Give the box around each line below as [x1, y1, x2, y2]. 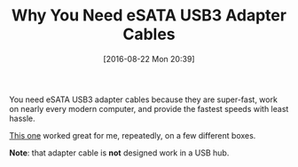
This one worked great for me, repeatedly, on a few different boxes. [9, 130, 256, 140]
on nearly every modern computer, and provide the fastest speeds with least [9, 103, 289, 114]
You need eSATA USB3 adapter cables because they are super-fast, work [9, 94, 278, 105]
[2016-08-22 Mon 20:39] [103, 53, 195, 64]
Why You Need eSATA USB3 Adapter [12, 5, 286, 26]
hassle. [9, 113, 35, 123]
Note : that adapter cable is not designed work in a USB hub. [9, 147, 230, 158]
